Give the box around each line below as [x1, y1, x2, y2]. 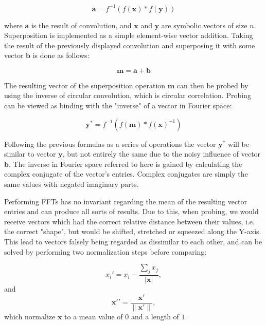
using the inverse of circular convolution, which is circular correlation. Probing [4, 90, 251, 101]
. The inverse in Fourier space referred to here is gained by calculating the [8, 158, 242, 169]
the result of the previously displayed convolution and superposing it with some [4, 40, 255, 50]
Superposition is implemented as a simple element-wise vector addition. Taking [4, 30, 253, 41]
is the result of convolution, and [31, 20, 132, 30]
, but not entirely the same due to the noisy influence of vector [62, 148, 261, 159]
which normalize [4, 311, 56, 321]
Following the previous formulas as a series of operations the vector [4, 138, 216, 149]
